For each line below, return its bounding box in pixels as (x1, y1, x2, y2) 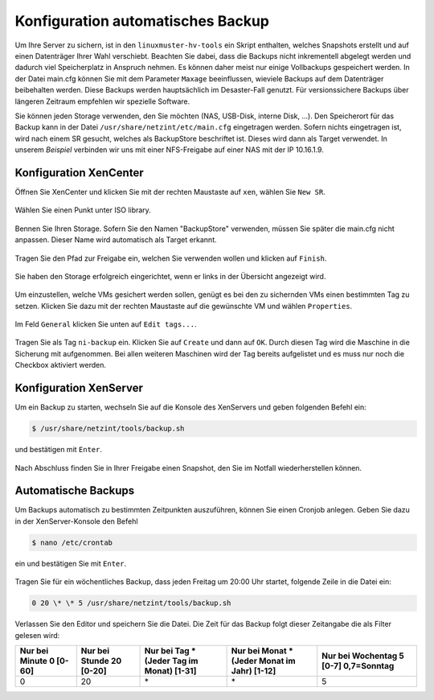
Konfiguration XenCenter (14, 166, 144, 179)
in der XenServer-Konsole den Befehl (14, 516, 138, 526)
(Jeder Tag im (144, 655, 199, 666)
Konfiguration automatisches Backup (14, 12, 269, 30)
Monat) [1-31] (144, 665, 197, 676)
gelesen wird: (14, 630, 60, 640)
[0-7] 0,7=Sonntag (321, 660, 395, 671)
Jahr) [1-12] (231, 665, 276, 676)
